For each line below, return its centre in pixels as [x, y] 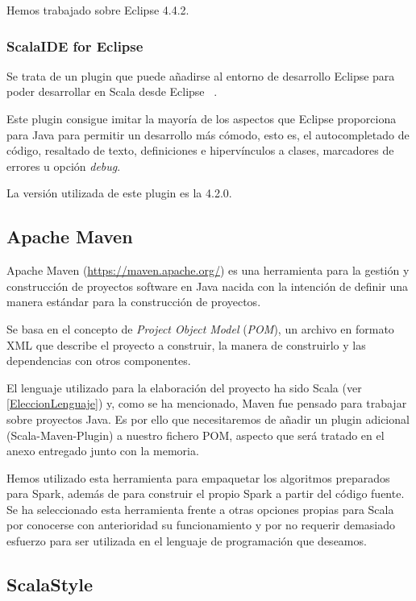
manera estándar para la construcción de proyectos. [134, 302]
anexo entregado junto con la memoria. [103, 451]
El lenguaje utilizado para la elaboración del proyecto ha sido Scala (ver [184, 387]
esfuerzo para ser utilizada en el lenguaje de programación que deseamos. [187, 541]
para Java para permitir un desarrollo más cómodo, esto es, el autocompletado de [208, 134]
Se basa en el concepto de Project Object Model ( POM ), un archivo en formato [200, 328]
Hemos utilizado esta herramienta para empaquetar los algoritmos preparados [198, 477]
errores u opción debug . [64, 166]
